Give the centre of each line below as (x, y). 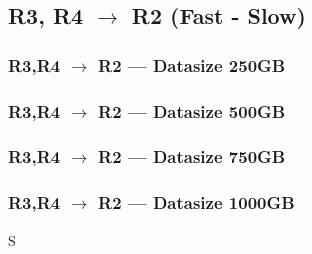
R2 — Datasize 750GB (192, 156)
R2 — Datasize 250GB (192, 64)
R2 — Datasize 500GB (192, 110)
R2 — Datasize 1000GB (196, 202)
